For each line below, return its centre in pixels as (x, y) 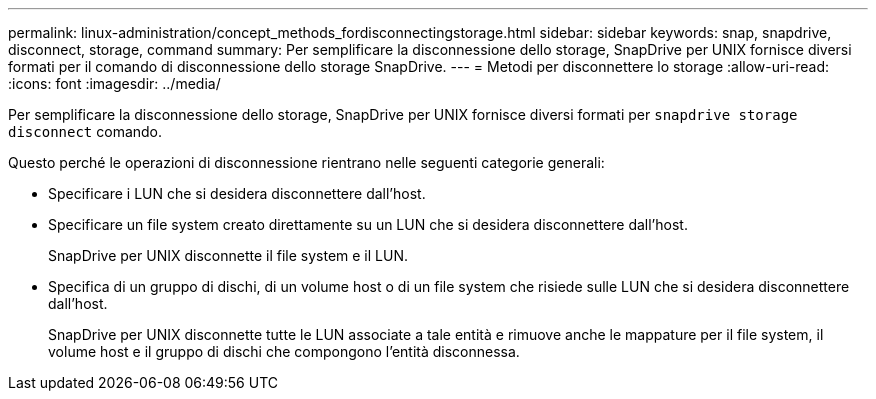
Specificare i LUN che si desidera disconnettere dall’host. (237, 193)
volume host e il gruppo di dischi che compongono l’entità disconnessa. (284, 351)
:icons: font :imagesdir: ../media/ (114, 83)
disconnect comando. (85, 131)
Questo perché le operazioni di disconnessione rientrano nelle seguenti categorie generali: (306, 162)
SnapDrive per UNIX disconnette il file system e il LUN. (228, 255)
